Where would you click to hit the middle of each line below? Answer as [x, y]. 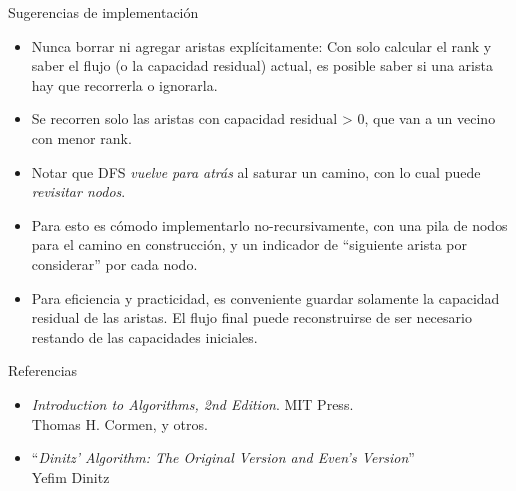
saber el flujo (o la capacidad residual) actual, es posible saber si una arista [262, 65]
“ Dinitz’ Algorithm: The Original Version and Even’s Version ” [223, 457]
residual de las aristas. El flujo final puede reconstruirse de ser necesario [251, 317]
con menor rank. [81, 137]
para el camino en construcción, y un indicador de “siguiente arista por [249, 244]
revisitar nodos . [78, 191]
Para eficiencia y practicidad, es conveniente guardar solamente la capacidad [265, 297]
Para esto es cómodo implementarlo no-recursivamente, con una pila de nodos [269, 224]
